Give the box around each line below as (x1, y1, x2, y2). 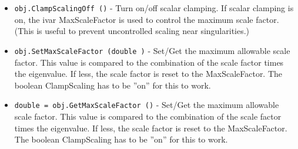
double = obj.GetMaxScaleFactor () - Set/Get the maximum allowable (14, 99, 279, 111)
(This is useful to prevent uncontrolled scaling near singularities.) (14, 25, 250, 37)
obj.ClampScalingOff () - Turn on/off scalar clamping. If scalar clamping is (14, 2, 294, 13)
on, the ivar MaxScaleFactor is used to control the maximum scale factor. (14, 13, 279, 25)
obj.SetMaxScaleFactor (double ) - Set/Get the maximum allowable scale (14, 44, 290, 56)
